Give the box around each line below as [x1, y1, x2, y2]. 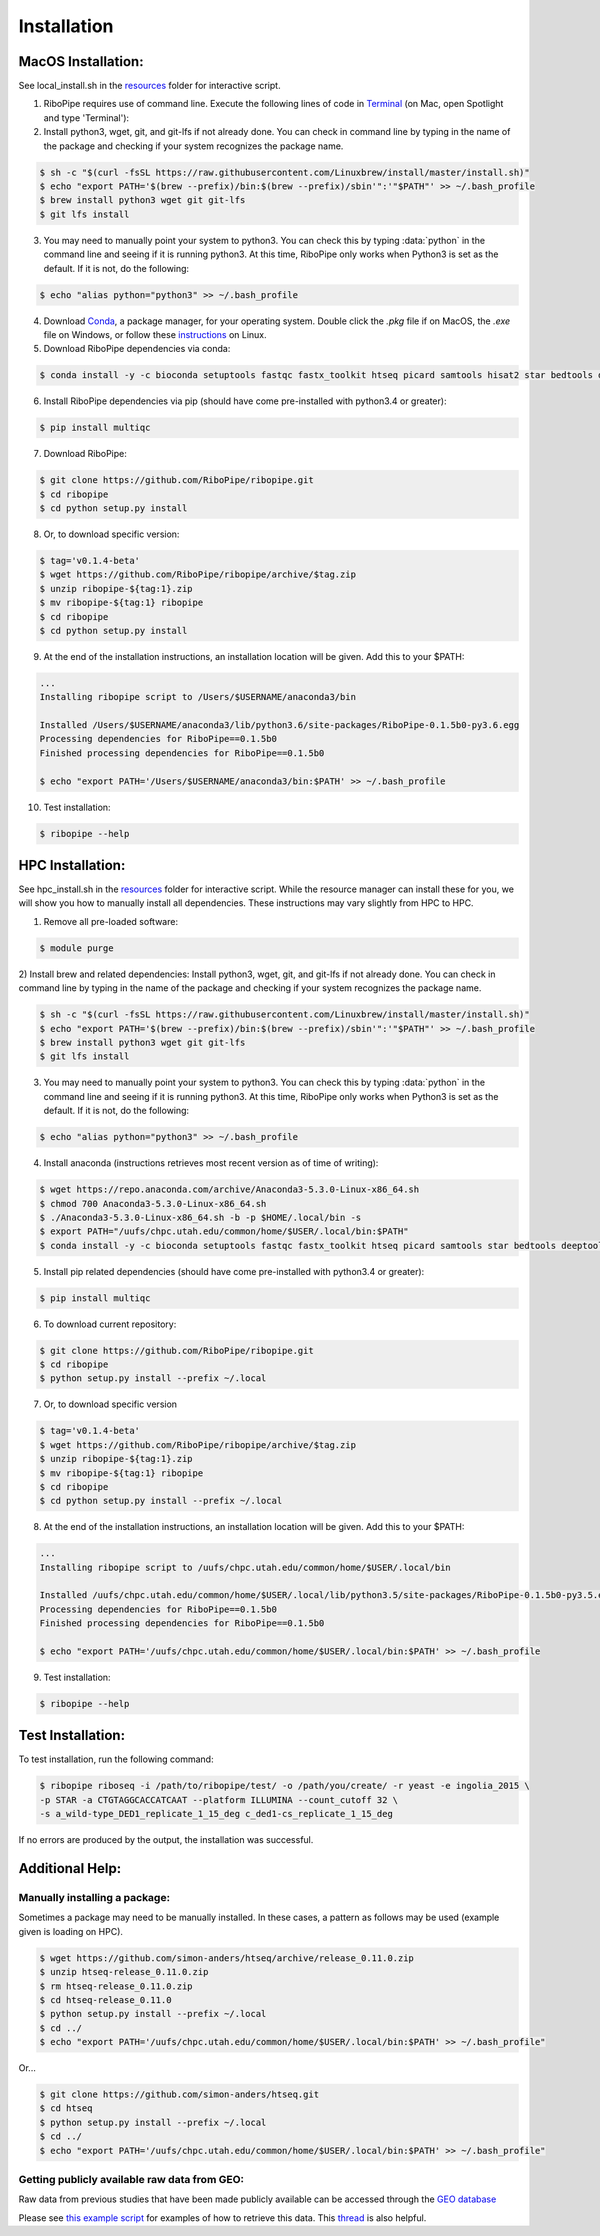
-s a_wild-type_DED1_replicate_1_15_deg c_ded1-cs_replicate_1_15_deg [39, 1808, 394, 1820]
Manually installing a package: [18, 1891, 170, 1905]
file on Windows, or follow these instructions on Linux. [43, 328, 267, 340]
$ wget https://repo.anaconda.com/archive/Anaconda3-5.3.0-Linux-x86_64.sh [39, 1184, 420, 1195]
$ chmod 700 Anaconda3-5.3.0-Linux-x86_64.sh [39, 1198, 267, 1209]
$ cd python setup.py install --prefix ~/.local [39, 1495, 283, 1507]
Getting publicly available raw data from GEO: [18, 2173, 245, 2186]
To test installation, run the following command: [18, 1753, 214, 1765]
